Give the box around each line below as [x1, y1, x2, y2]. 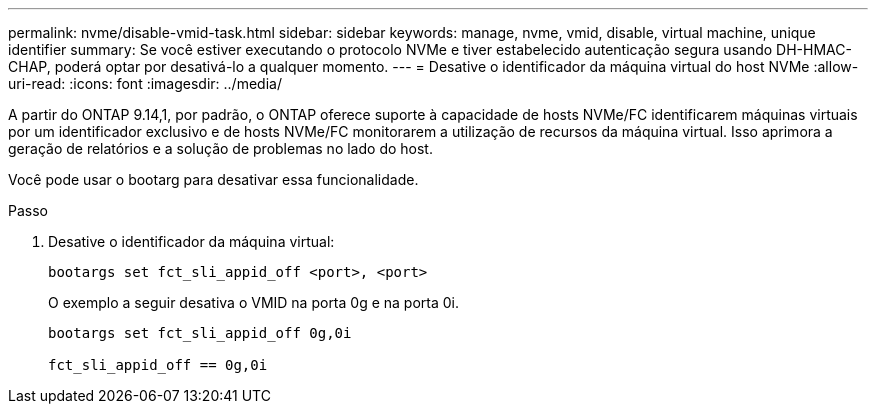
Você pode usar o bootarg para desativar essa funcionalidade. [8, 171, 419, 188]
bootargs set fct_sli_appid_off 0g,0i [48, 325, 352, 341]
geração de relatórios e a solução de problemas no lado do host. [8, 140, 433, 157]
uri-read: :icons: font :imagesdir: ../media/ [8, 75, 282, 92]
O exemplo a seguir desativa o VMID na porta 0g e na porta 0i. [48, 294, 460, 311]
